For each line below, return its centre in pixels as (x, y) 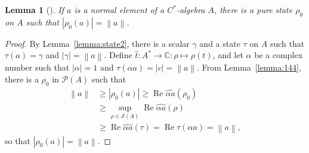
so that (18, 140)
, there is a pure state (253, 9)
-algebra (191, 9)
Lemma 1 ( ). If (34, 9)
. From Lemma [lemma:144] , (249, 67)
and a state (220, 43)
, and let (228, 55)
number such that (37, 67)
